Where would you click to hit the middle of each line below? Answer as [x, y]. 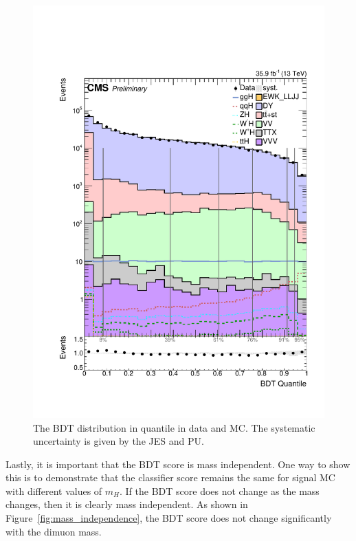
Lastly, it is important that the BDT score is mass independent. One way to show [178, 464]
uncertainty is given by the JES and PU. [119, 441]
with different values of [54, 490]
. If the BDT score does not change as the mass [220, 490]
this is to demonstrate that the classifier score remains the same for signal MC [170, 477]
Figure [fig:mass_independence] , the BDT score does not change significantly [169, 518]
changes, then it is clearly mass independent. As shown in [127, 504]
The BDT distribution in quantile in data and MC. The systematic [174, 427]
